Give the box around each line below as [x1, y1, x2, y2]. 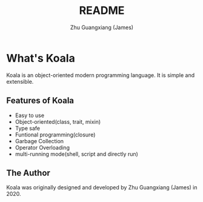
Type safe [15, 124, 41, 132]
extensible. [6, 78, 34, 85]
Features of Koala [6, 95, 75, 106]
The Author [6, 167, 50, 178]
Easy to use [15, 112, 44, 119]
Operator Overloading [15, 144, 70, 151]
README [79, 4, 125, 18]
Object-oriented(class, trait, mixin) [15, 118, 101, 125]
